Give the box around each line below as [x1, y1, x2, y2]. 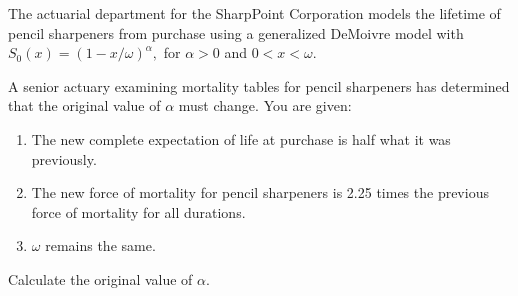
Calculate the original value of [8, 268, 193, 289]
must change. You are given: [178, 95, 352, 116]
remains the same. [45, 235, 156, 256]
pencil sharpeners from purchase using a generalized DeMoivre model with [8, 22, 464, 43]
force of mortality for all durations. [31, 201, 246, 222]
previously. [31, 148, 97, 169]
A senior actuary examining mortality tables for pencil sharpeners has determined [8, 75, 510, 96]
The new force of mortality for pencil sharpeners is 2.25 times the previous [31, 182, 489, 203]
